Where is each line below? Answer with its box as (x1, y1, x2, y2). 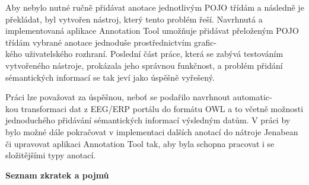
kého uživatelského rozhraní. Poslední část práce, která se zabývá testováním (5, 47, 283, 60)
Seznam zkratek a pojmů (5, 168, 109, 181)
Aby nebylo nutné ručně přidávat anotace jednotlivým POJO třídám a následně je (5, 1, 304, 13)
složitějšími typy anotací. (5, 149, 96, 161)
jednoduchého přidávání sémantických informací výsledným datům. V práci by (5, 114, 291, 126)
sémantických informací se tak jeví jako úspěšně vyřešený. (5, 71, 215, 83)
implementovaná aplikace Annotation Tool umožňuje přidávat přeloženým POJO (5, 24, 299, 37)
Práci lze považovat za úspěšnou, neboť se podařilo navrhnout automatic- (5, 91, 272, 103)
